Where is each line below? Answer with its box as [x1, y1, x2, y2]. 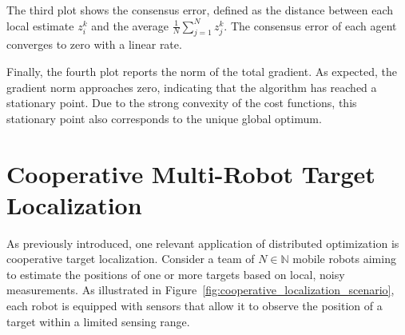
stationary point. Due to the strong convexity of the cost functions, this [6, 94, 357, 111]
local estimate [6, 17, 74, 34]
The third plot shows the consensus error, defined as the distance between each [6, 2, 394, 18]
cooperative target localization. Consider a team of [6, 250, 255, 267]
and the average [91, 17, 169, 34]
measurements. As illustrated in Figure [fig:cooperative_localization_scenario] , [6, 281, 395, 298]
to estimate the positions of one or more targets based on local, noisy [6, 265, 345, 282]
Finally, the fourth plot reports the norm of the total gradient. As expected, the [6, 62, 398, 79]
